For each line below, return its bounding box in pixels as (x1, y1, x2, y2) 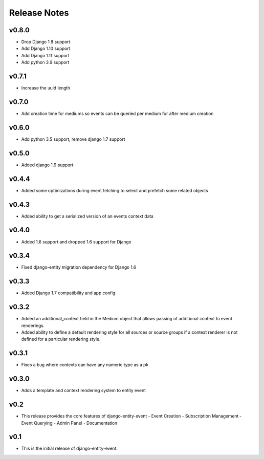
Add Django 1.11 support (21, 52, 69, 58)
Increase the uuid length (21, 85, 70, 91)
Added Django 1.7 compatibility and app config (21, 290, 116, 296)
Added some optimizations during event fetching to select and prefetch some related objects (21, 187, 208, 193)
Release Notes (9, 7, 69, 18)
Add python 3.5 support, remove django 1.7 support (21, 136, 126, 142)
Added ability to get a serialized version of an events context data (21, 213, 154, 219)
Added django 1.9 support (21, 162, 74, 168)
